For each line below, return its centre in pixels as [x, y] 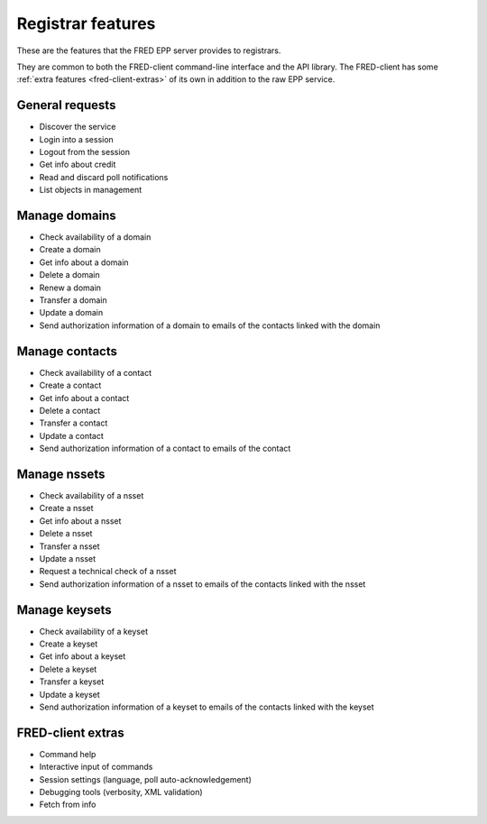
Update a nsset [68, 558]
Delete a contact [70, 410]
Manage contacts [67, 351]
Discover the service [78, 127]
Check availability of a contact [96, 372]
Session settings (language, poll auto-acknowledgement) [146, 779]
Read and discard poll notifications [104, 177]
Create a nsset [66, 508]
